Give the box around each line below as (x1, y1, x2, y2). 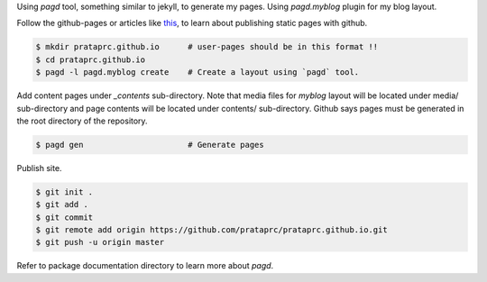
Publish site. (16, 162, 62, 173)
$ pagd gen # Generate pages (35, 140, 265, 150)
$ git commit (35, 212, 94, 223)
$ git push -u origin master (35, 237, 165, 248)
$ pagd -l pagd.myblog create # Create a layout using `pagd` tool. (35, 68, 360, 77)
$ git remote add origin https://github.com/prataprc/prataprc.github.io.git (35, 225, 388, 235)
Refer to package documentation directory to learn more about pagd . (16, 260, 274, 271)
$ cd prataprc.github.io (35, 54, 146, 65)
